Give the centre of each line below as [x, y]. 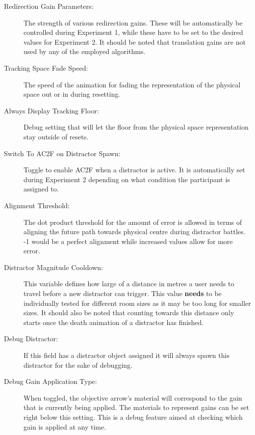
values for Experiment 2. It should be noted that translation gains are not [135, 41]
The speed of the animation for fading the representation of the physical [132, 84]
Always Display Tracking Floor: [51, 110]
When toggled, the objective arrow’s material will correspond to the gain [133, 397]
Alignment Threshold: [37, 205]
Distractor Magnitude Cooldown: [53, 267]
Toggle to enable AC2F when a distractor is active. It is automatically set [134, 170]
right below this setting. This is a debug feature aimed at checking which [133, 417]
